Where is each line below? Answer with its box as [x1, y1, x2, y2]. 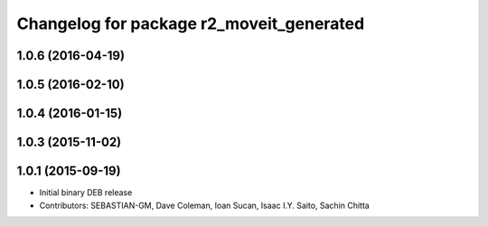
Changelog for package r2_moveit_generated [16, 14, 365, 33]
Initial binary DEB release [39, 187, 133, 198]
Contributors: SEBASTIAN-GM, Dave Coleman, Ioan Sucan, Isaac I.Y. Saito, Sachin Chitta [39, 200, 370, 211]
